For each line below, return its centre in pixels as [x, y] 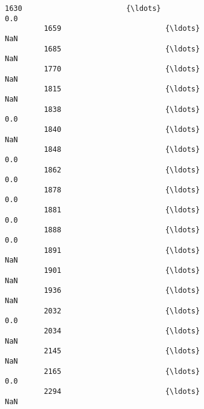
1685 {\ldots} [122, 49]
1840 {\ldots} [122, 129]
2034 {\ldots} [122, 331]
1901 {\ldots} [122, 271]
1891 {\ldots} [122, 250]
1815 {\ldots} [122, 89]
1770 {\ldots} [122, 69]
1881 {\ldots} [122, 210]
